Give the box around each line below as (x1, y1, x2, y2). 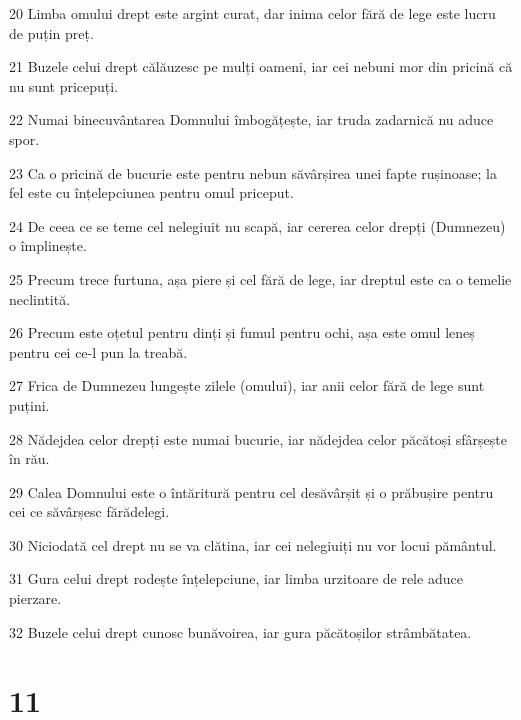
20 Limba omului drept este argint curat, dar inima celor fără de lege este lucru (9, 3, 496, 23)
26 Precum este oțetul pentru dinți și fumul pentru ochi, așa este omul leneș (9, 322, 475, 343)
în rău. (9, 448, 50, 469)
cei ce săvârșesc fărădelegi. (9, 501, 170, 522)
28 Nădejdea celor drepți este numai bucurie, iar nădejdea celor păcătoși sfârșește (9, 428, 507, 449)
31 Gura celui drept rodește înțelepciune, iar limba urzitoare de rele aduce (9, 568, 463, 589)
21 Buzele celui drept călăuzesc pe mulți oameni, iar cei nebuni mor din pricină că (9, 56, 513, 77)
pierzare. (9, 588, 62, 609)
